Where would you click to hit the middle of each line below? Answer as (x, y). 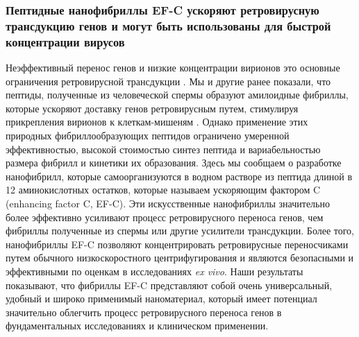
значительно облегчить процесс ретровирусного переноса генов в (144, 312)
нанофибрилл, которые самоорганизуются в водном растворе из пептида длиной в (179, 176)
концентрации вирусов (65, 41)
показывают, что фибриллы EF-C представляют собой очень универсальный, (169, 285)
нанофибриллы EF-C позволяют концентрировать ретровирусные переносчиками (177, 244)
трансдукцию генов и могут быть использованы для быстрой (168, 25)
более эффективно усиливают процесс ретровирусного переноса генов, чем (165, 217)
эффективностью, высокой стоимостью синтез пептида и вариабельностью (163, 149)
